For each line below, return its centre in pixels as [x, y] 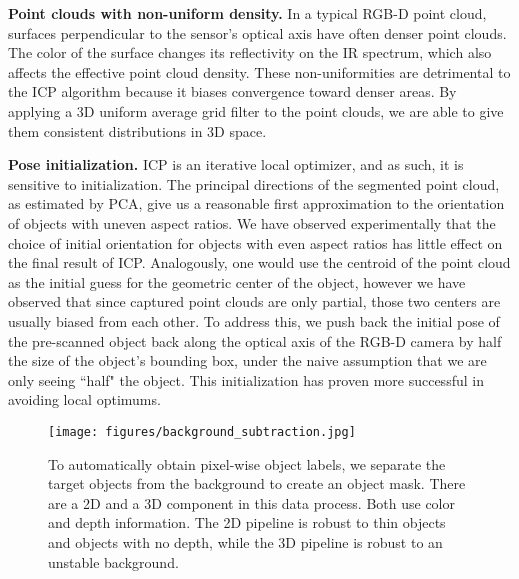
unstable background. [113, 561]
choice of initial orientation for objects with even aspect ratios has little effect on [255, 242]
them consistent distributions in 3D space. [137, 130]
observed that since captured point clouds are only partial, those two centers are [254, 301]
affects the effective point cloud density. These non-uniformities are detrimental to [259, 71]
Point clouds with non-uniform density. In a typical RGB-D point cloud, [247, 13]
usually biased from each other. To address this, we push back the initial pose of [254, 320]
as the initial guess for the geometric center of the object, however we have [237, 281]
